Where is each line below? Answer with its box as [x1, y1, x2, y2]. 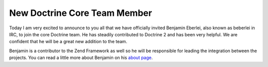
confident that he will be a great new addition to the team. [9, 39, 128, 45]
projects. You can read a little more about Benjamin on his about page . [9, 55, 153, 61]
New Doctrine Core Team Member [9, 7, 152, 18]
